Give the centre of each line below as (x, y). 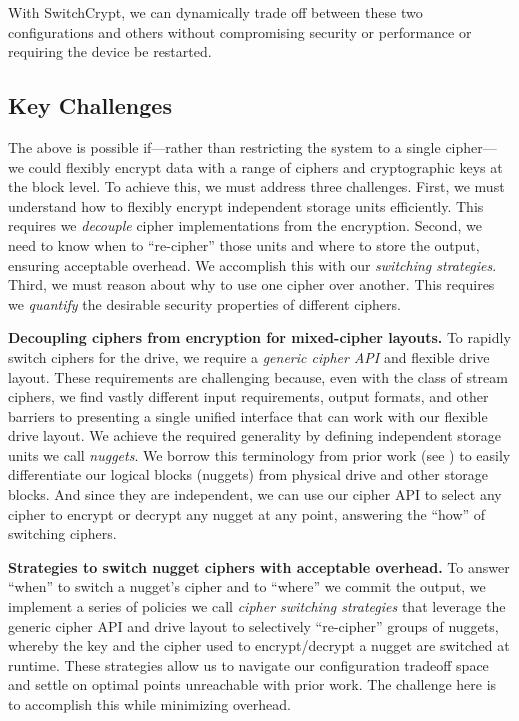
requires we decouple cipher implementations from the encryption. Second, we (245, 225)
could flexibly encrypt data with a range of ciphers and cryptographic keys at (265, 166)
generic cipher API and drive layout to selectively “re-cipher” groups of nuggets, (253, 625)
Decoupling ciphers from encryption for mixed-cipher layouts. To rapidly (259, 337)
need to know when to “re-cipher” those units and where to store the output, (244, 244)
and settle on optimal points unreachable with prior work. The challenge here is (252, 684)
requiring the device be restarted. (110, 51)
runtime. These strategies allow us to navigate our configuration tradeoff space (248, 664)
